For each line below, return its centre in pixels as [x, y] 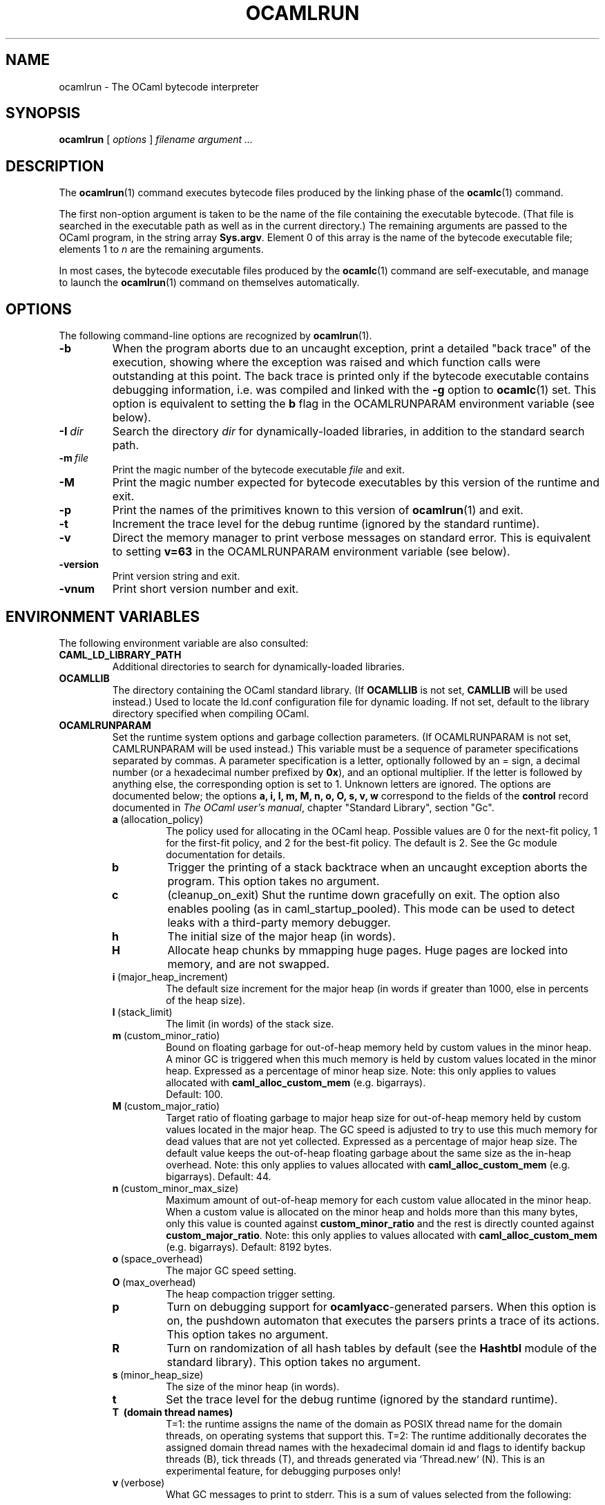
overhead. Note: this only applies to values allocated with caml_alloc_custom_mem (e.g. [368, 1164]
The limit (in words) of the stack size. [250, 1023]
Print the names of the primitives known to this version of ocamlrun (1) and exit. [318, 510]
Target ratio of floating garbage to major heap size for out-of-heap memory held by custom [374, 1117]
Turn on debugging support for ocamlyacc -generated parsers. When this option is [382, 1306]
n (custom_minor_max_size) [175, 1188]
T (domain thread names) [173, 1412]
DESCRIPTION [55, 166]
